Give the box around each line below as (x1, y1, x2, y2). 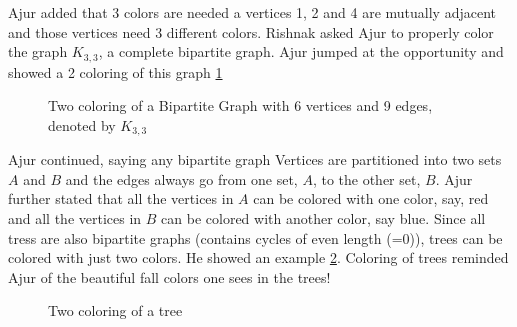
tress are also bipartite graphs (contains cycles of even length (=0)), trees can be (8, 227, 503, 248)
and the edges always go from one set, (65, 168, 298, 189)
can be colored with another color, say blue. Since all (161, 208, 486, 229)
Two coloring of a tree (48, 300, 183, 321)
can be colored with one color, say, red (253, 188, 489, 209)
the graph (8, 41, 68, 62)
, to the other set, (312, 168, 421, 189)
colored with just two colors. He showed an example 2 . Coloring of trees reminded (8, 247, 509, 268)
